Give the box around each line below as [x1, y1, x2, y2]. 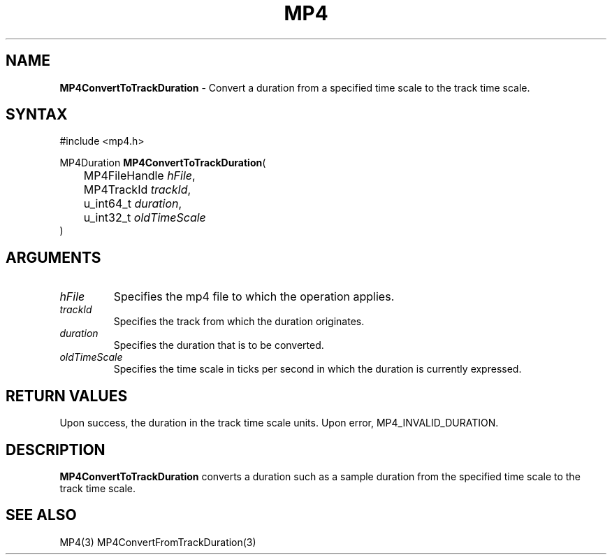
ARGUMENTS [6, 248, 101, 266]
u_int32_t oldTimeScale [83, 210, 206, 225]
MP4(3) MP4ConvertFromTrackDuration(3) [59, 536, 256, 548]
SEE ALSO [6, 506, 77, 524]
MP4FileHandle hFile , [83, 168, 196, 183]
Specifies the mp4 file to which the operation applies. [113, 289, 395, 304]
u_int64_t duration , [83, 196, 182, 211]
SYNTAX [6, 106, 68, 124]
